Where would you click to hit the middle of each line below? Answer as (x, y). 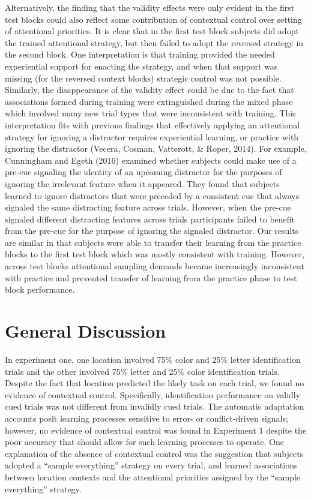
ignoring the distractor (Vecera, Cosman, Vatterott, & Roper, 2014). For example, (156, 148)
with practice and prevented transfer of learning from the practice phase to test (151, 277)
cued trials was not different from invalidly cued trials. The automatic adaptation (155, 406)
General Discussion (86, 331)
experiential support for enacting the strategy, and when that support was (141, 66)
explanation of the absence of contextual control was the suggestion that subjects (154, 453)
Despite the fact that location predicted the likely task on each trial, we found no (155, 383)
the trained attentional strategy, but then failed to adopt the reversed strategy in (154, 42)
